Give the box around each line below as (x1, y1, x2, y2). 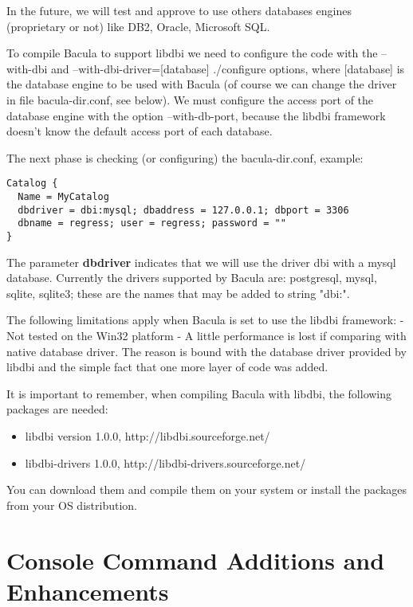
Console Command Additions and (6, 543, 385, 576)
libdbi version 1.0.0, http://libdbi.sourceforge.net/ (25, 427, 270, 444)
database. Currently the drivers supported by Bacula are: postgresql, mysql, (6, 269, 377, 286)
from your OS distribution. (6, 496, 137, 513)
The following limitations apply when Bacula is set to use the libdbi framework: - (6, 311, 404, 328)
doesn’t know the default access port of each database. (6, 123, 273, 139)
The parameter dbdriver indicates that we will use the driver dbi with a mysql (6, 253, 396, 270)
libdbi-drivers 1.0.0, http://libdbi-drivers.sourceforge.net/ (25, 454, 306, 471)
